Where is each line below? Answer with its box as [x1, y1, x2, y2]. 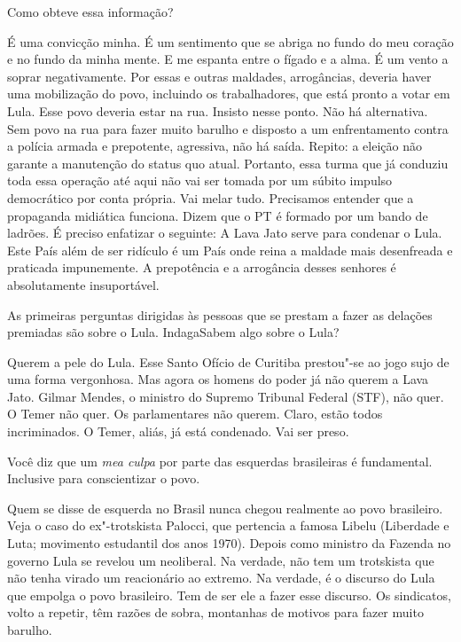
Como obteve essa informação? [7, 3, 174, 20]
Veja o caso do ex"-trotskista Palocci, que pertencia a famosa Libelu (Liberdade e [7, 516, 449, 535]
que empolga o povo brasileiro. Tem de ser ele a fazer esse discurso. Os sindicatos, [7, 585, 451, 604]
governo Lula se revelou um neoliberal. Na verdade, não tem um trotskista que [7, 551, 434, 569]
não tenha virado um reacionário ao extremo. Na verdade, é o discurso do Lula [7, 568, 435, 587]
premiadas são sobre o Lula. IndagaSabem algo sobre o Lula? [7, 323, 340, 341]
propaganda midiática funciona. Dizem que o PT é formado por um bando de [7, 206, 428, 224]
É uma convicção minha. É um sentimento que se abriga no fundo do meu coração [7, 32, 454, 51]
